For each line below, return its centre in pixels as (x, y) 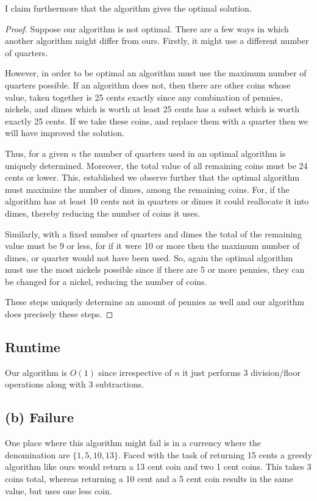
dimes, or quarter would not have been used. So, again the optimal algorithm (149, 257)
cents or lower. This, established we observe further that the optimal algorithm (152, 177)
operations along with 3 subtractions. (74, 384)
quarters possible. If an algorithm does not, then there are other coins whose (148, 85)
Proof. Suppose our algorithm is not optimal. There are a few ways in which (147, 28)
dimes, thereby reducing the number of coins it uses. (103, 213)
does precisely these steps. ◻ (59, 314)
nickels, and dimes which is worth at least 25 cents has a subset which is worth (152, 109)
